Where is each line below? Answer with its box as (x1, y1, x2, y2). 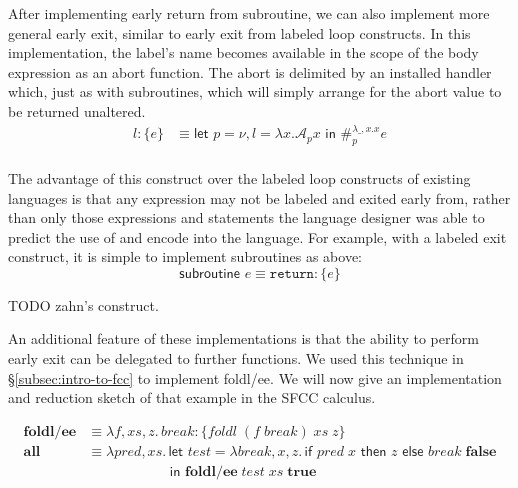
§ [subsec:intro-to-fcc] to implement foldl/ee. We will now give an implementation (8, 367, 502, 388)
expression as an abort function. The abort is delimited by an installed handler (8, 61, 492, 82)
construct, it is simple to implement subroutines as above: (8, 246, 363, 267)
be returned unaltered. (8, 100, 146, 121)
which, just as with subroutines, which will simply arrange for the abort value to (8, 81, 502, 102)
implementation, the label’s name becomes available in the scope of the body (8, 42, 479, 63)
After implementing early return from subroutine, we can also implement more (8, 3, 490, 23)
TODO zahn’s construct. (8, 294, 159, 315)
